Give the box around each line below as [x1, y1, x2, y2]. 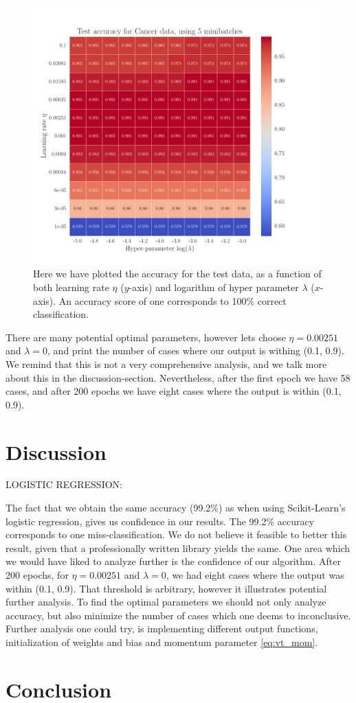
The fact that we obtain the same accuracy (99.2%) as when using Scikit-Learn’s [5, 500, 346, 515]
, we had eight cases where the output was [166, 568, 344, 582]
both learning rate [33, 279, 109, 294]
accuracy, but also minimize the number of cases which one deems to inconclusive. [5, 608, 351, 622]
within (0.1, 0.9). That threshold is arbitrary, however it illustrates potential [5, 581, 327, 595]
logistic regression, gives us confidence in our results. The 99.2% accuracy [5, 514, 315, 528]
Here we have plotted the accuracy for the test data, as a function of [33, 266, 322, 281]
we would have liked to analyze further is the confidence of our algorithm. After [5, 554, 341, 568]
